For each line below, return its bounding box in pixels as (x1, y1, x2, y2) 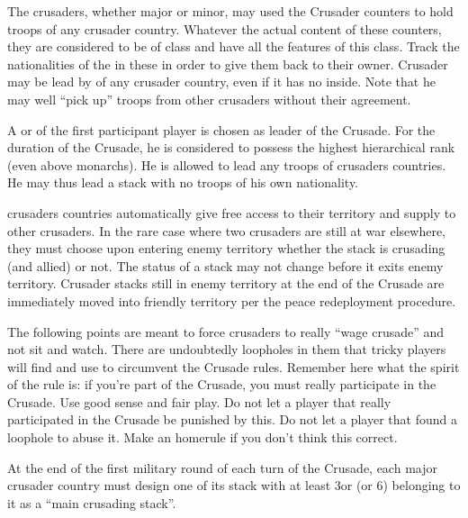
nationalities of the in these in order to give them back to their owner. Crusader (7, 54, 448, 73)
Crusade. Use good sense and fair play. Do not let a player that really (7, 392, 391, 411)
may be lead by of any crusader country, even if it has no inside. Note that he (7, 72, 436, 91)
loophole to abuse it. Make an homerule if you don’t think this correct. (7, 428, 398, 447)
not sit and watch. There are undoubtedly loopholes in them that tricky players (7, 340, 446, 359)
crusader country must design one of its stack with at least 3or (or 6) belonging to (7, 476, 461, 495)
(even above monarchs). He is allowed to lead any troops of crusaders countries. (7, 155, 446, 174)
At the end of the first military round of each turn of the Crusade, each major (7, 458, 437, 477)
